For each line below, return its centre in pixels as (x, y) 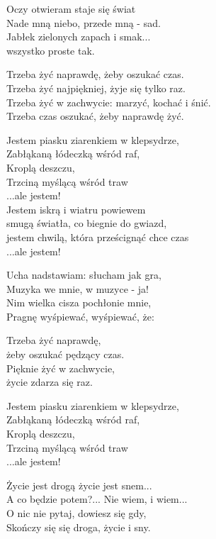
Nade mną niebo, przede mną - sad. (84, 22)
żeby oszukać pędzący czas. (66, 354)
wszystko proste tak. (51, 50)
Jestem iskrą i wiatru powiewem (76, 209)
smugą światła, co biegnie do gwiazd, (87, 223)
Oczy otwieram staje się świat (71, 9)
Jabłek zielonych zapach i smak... (79, 37)
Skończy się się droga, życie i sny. (79, 527)
